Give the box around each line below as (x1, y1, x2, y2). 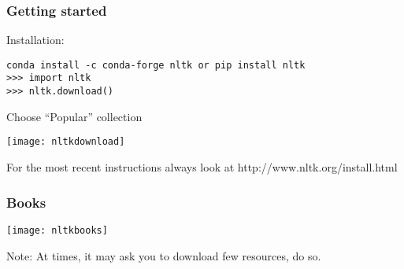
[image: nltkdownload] (6, 136, 125, 148)
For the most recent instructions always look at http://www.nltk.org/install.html (6, 159, 398, 175)
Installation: (6, 31, 65, 48)
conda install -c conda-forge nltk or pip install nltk (6, 59, 306, 71)
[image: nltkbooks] (6, 224, 108, 236)
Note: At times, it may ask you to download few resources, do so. (6, 247, 321, 263)
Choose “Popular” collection (6, 108, 143, 124)
